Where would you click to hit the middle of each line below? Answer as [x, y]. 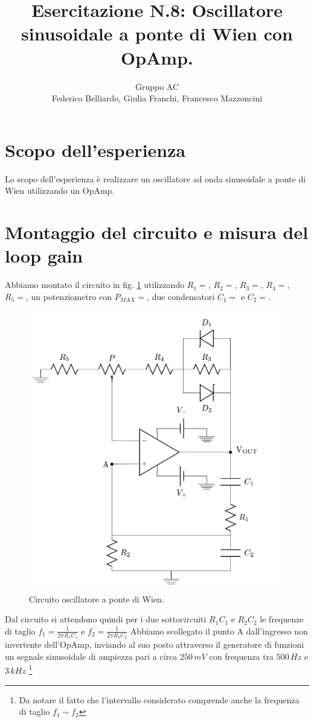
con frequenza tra [242, 656]
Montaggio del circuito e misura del [157, 232]
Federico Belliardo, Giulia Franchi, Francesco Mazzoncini [157, 98]
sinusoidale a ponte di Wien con [157, 34]
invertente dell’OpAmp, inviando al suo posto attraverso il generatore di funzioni [155, 644]
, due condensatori [181, 296]
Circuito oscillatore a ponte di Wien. [97, 599]
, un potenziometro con [69, 296]
